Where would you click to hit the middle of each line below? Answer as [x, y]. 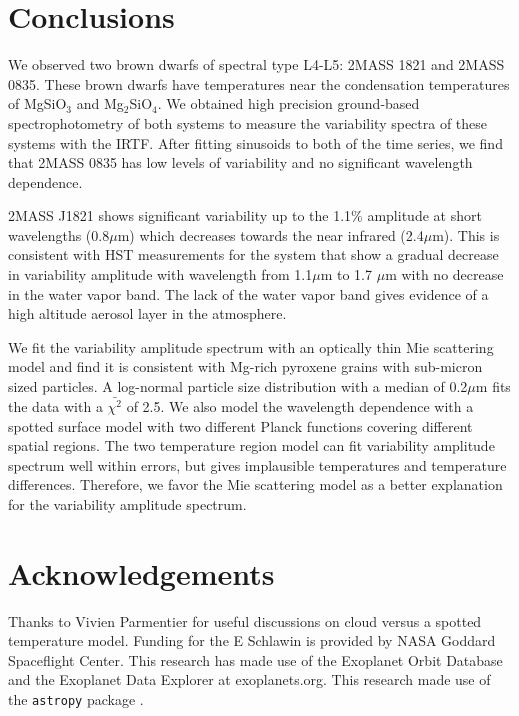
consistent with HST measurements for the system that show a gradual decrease [253, 254]
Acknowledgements [141, 572]
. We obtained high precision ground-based [288, 103]
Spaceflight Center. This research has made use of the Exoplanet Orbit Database [255, 659]
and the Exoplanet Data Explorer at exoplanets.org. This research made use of [249, 679]
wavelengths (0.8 [59, 234]
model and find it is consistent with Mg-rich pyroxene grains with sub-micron [245, 366]
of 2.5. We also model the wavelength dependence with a [300, 405]
